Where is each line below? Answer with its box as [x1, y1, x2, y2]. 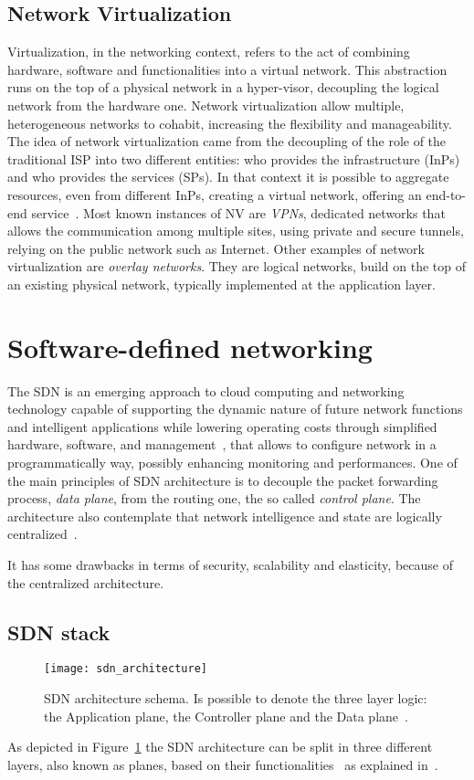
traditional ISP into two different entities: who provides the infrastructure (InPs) [7, 149, 460, 168]
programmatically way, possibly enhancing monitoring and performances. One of [7, 453, 458, 472]
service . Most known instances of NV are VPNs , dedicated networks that [31, 203, 446, 222]
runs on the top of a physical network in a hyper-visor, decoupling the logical [7, 78, 439, 97]
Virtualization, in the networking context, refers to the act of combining [7, 42, 410, 61]
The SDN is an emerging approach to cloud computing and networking [7, 381, 405, 400]
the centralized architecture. [7, 573, 164, 592]
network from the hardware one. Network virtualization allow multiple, [7, 95, 405, 114]
